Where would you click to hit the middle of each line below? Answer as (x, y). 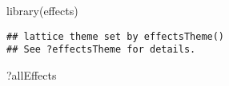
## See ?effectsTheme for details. (101, 50)
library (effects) (42, 10)
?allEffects (32, 74)
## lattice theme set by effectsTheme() (116, 36)
